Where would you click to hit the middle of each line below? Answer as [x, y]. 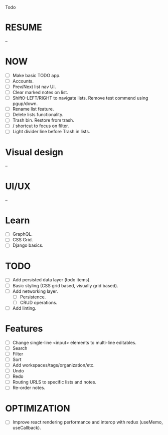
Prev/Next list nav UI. [34, 87]
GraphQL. [22, 234]
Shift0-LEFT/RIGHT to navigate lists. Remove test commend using [80, 98]
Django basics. [28, 245]
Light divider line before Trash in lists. [51, 132]
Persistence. [33, 297]
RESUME [24, 28]
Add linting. [24, 308]
